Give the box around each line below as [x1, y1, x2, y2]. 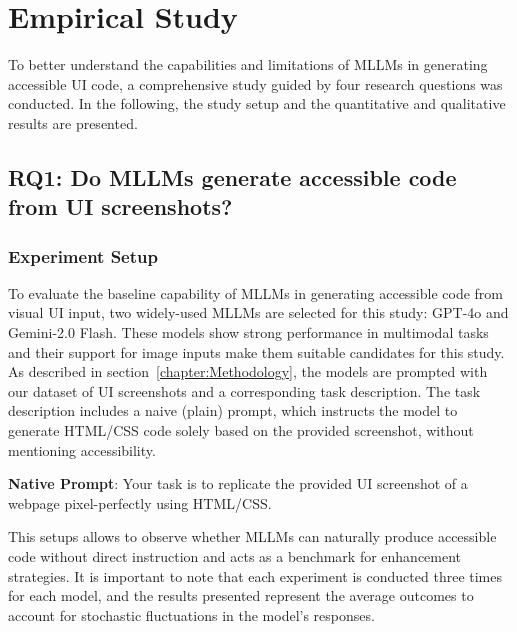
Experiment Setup [8, 243, 158, 268]
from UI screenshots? [8, 191, 233, 222]
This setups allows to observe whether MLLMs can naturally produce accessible [8, 526, 497, 547]
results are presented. [8, 112, 138, 133]
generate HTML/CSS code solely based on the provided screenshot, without [8, 420, 474, 441]
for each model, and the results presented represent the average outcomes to [8, 585, 474, 606]
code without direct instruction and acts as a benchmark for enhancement [8, 546, 462, 567]
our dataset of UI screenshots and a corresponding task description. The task [8, 380, 481, 401]
